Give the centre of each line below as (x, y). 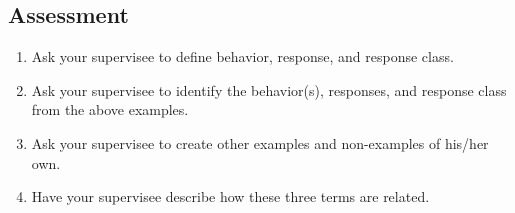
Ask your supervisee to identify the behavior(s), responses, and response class (269, 89)
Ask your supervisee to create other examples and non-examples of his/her (260, 142)
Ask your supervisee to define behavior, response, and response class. (242, 56)
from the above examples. (110, 109)
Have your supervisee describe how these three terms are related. (230, 196)
